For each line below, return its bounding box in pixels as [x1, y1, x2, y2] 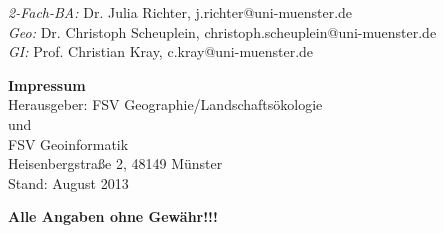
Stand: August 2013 [8, 172, 129, 193]
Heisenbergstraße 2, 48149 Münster [8, 153, 223, 174]
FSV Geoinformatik [8, 133, 129, 154]
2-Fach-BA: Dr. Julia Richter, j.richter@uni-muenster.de [8, 2, 353, 22]
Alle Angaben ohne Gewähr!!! [8, 206, 218, 227]
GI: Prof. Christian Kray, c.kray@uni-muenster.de [8, 41, 314, 62]
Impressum [8, 74, 86, 95]
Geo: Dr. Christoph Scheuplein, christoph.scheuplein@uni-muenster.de [8, 21, 437, 42]
